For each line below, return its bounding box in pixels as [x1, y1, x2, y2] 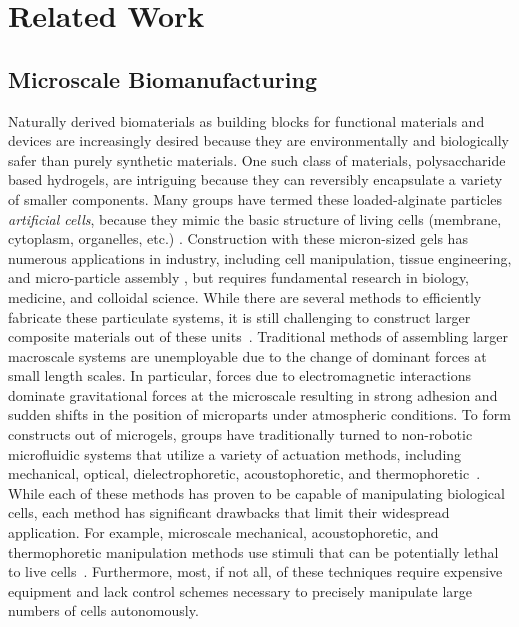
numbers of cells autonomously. [8, 600, 199, 621]
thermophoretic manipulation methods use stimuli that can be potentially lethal [8, 541, 499, 562]
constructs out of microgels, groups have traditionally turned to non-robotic [8, 424, 473, 445]
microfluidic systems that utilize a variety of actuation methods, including [8, 443, 462, 464]
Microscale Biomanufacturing [8, 63, 317, 94]
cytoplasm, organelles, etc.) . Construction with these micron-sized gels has [8, 228, 468, 249]
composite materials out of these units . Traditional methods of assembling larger [8, 326, 509, 347]
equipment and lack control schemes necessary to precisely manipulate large [8, 580, 473, 601]
